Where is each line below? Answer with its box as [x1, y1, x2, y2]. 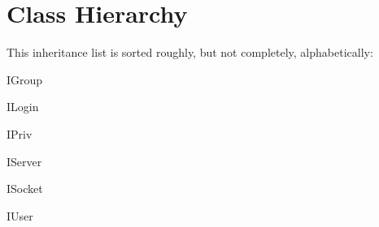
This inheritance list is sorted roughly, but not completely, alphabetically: [7, 44, 373, 61]
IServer [7, 152, 42, 169]
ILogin [7, 98, 39, 115]
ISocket [7, 180, 43, 197]
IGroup [7, 71, 43, 88]
